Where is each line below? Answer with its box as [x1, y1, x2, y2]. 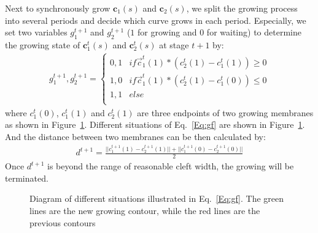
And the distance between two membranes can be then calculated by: [5, 130, 266, 142]
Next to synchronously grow [5, 2, 111, 14]
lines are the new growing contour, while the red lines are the [29, 204, 260, 216]
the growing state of [5, 38, 80, 51]
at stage [159, 38, 189, 51]
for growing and [137, 26, 197, 39]
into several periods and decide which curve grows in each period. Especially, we [5, 13, 306, 26]
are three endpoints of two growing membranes [137, 106, 314, 119]
